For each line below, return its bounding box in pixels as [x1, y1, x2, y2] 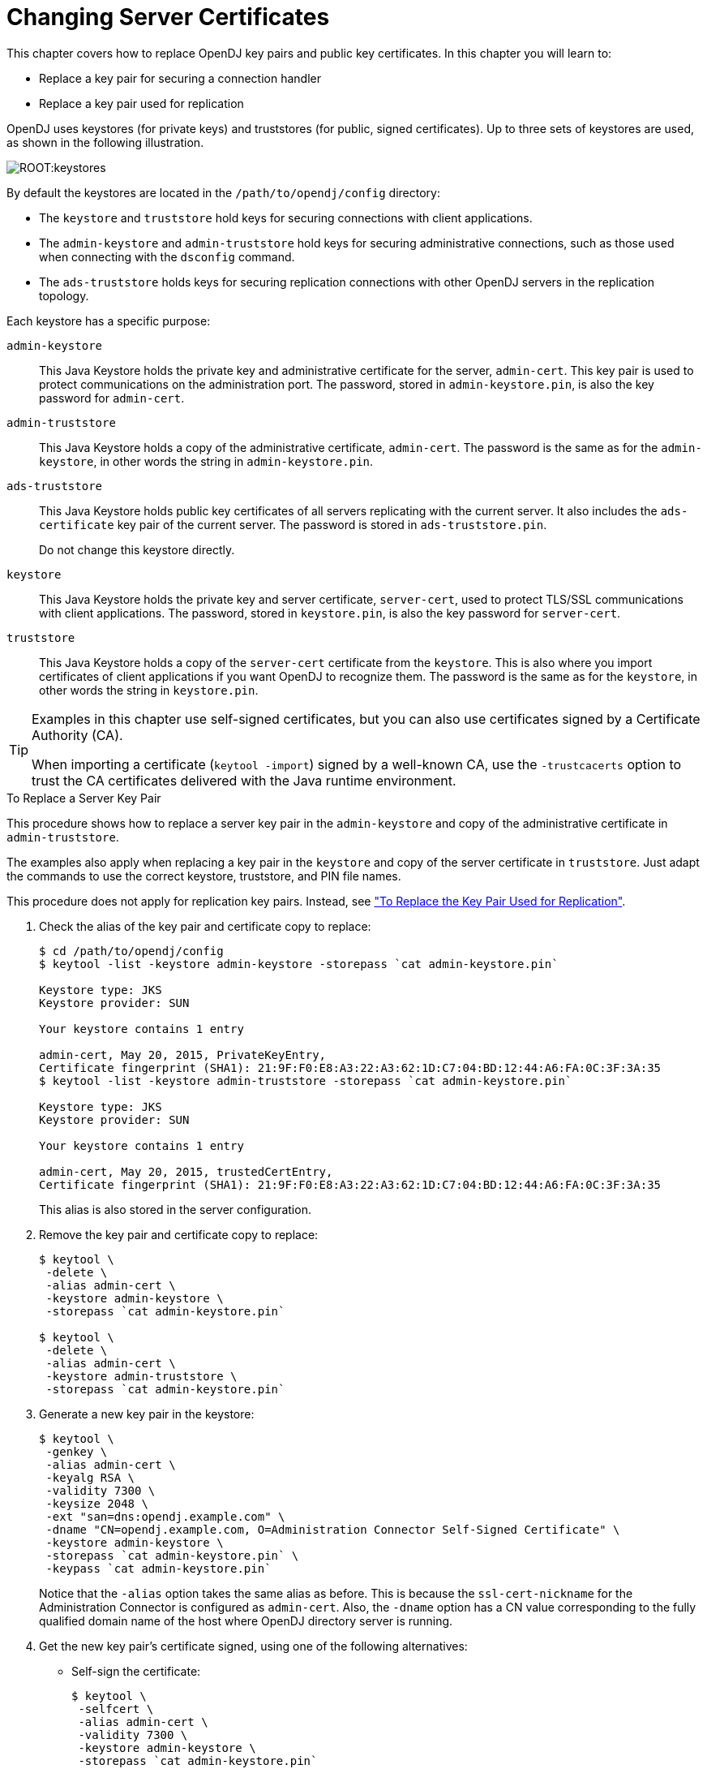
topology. [39, 288, 89, 303]
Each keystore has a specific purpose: [6, 313, 211, 328]
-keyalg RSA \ [45, 1470, 135, 1484]
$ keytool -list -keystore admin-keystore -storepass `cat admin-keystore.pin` [39, 957, 559, 971]
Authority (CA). [32, 726, 123, 743]
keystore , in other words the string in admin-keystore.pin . [39, 454, 374, 468]
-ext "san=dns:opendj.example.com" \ [45, 1509, 285, 1523]
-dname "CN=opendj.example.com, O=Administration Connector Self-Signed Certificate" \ [45, 1522, 620, 1536]
